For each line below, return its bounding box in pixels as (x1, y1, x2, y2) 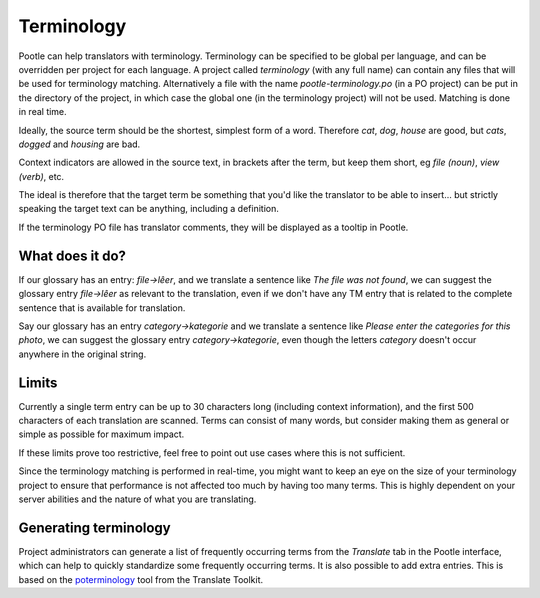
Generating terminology (18, 519, 171, 536)
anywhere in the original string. (18, 348, 147, 360)
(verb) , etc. (18, 170, 65, 182)
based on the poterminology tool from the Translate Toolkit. (18, 573, 264, 585)
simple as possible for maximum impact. (18, 428, 185, 440)
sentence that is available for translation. (18, 301, 186, 314)
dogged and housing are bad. (18, 138, 141, 150)
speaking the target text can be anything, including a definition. (18, 203, 279, 215)
